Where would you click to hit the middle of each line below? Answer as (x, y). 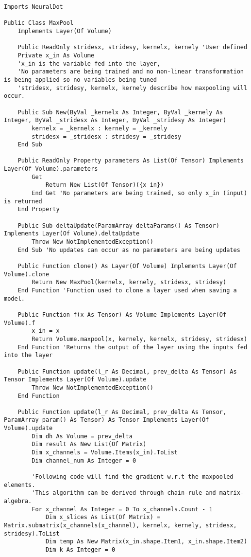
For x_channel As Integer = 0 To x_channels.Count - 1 (122, 509)
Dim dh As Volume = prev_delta (82, 436)
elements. (20, 485)
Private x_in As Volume (56, 55)
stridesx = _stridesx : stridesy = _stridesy (107, 136)
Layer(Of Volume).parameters (51, 169)
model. (14, 298)
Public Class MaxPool (39, 23)
